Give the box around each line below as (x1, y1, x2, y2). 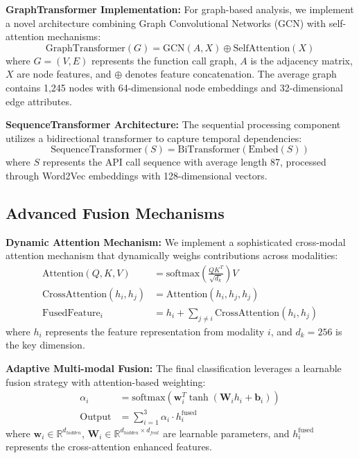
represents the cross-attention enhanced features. (6, 439, 213, 454)
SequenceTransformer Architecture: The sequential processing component (6, 117, 341, 132)
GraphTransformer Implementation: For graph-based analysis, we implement (6, 2, 354, 16)
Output (80, 412, 112, 422)
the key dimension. (6, 337, 85, 352)
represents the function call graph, (91, 53, 237, 67)
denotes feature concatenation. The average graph (125, 67, 337, 81)
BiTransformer (177, 145, 240, 155)
